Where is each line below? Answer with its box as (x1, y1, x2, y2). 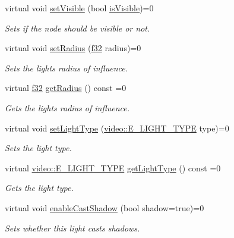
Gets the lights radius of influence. (5, 101, 129, 114)
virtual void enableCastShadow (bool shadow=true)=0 (5, 201, 204, 214)
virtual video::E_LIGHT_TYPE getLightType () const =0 (5, 161, 221, 174)
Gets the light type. (5, 181, 74, 194)
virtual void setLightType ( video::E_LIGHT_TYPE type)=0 (5, 121, 229, 134)
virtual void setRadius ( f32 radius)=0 (5, 42, 141, 54)
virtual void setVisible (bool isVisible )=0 (5, 2, 154, 14)
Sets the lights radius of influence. (5, 61, 128, 74)
